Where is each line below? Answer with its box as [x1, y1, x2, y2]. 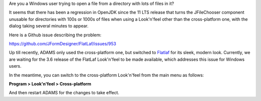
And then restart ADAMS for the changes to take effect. [9, 90, 119, 96]
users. [9, 63, 22, 69]
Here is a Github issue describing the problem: [9, 32, 101, 38]
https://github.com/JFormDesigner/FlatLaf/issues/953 [9, 41, 116, 46]
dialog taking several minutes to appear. [9, 23, 89, 29]
